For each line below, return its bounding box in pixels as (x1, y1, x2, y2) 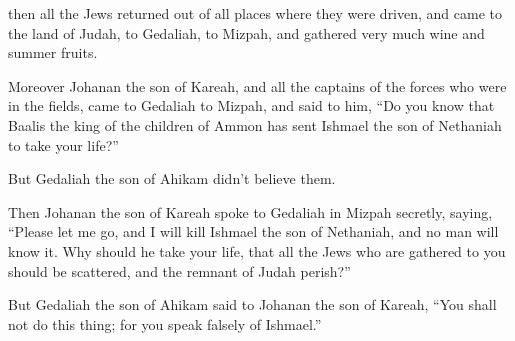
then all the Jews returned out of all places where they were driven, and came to (8, 3, 503, 23)
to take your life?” (8, 134, 119, 155)
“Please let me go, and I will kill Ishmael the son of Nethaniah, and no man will (8, 221, 499, 242)
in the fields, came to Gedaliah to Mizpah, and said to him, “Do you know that (8, 95, 495, 116)
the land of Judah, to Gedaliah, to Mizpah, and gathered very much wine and (8, 22, 485, 43)
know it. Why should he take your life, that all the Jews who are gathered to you (8, 240, 506, 261)
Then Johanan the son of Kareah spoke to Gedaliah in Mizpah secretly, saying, (8, 201, 493, 222)
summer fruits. (8, 42, 98, 63)
